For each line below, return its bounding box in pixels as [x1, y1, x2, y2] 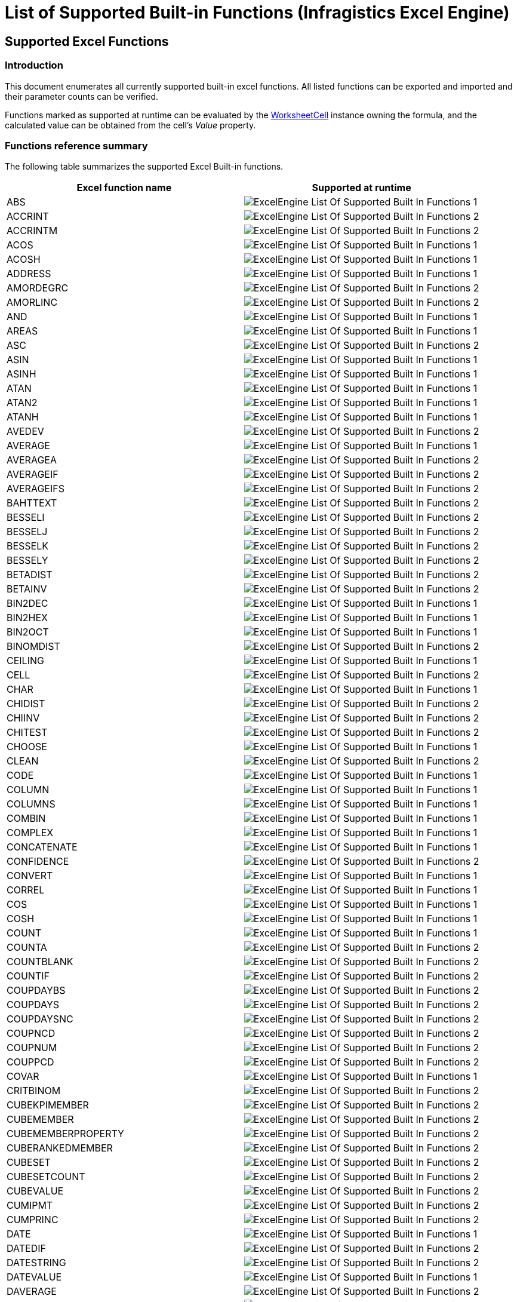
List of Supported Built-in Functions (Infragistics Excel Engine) [5, 2, 510, 23]
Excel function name [76, 182, 172, 194]
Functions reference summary [5, 139, 148, 152]
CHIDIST [7, 698, 45, 710]
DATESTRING [7, 1257, 66, 1269]
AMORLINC [7, 296, 58, 309]
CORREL [7, 884, 45, 896]
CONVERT [7, 870, 53, 882]
